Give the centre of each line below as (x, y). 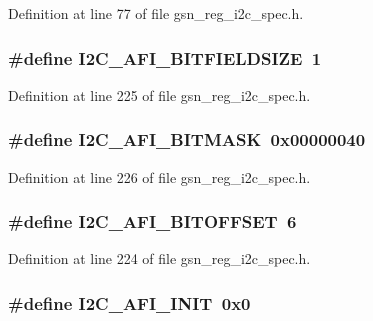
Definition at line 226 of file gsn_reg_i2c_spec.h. (159, 176)
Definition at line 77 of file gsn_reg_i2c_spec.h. (156, 13)
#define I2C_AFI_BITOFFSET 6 (152, 221)
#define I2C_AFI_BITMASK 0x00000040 (187, 139)
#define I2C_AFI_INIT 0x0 (129, 302)
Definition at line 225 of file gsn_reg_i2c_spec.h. (159, 94)
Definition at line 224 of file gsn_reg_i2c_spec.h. (159, 258)
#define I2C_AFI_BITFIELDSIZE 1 (165, 57)
